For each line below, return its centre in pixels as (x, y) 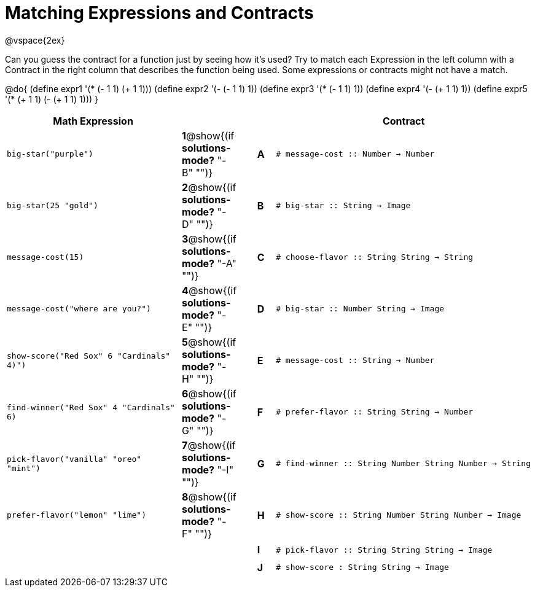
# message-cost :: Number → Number (355, 154)
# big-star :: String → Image (343, 206)
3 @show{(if (209, 239)
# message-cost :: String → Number (355, 360)
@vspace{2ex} (35, 40)
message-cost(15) (45, 257)
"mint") (24, 468)
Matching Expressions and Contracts (159, 13)
